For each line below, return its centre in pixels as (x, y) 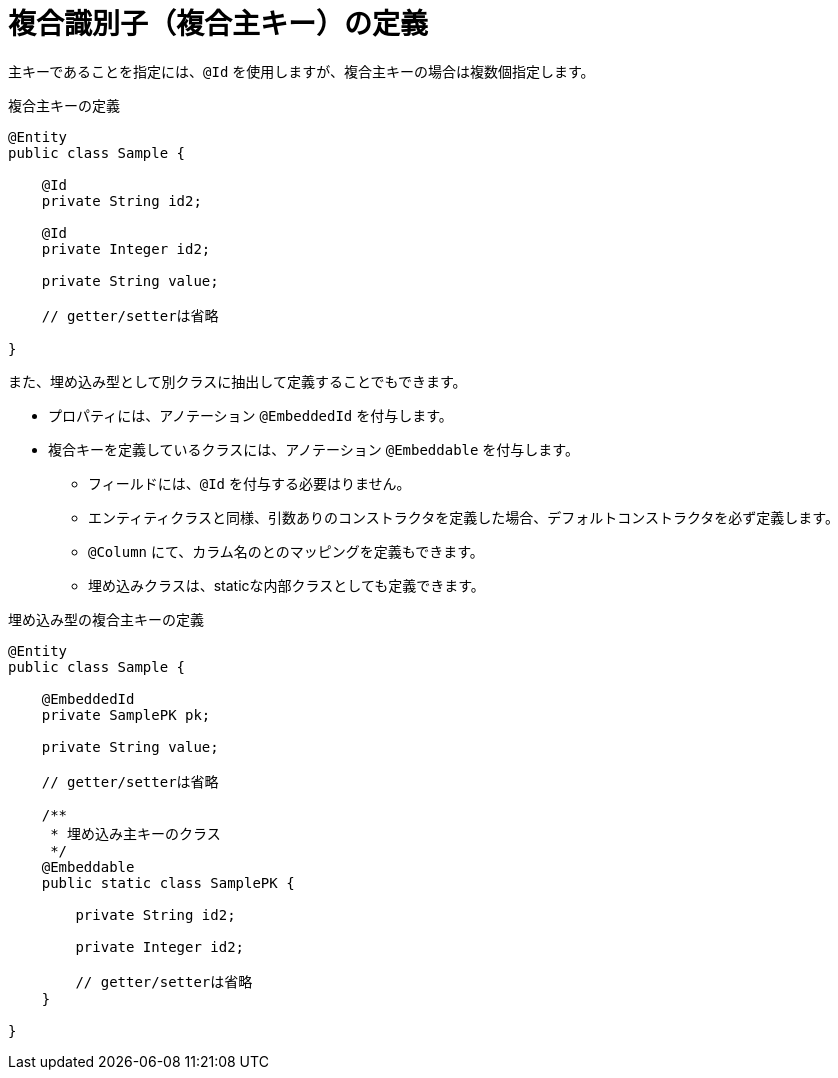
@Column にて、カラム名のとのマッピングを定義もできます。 (286, 551)
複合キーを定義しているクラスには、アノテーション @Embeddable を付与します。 (313, 449)
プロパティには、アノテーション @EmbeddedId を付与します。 (250, 415)
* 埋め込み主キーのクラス (135, 833)
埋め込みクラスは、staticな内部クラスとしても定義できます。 (286, 585)
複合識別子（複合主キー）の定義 (218, 24)
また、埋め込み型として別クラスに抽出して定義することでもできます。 (237, 381)
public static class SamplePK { (168, 882)
